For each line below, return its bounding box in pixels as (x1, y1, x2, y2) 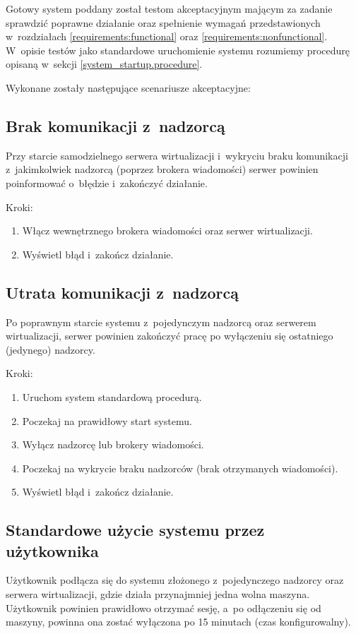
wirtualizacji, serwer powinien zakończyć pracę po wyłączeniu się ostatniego (6, 328, 333, 343)
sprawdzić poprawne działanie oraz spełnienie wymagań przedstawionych (6, 15, 321, 30)
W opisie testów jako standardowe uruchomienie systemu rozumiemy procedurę (6, 42, 350, 57)
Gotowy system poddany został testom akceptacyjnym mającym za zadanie (6, 1, 333, 16)
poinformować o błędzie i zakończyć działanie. (6, 175, 208, 190)
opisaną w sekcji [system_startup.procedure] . (6, 56, 203, 71)
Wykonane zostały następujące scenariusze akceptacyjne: (6, 80, 251, 95)
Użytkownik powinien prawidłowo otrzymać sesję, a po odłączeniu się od (6, 600, 321, 615)
